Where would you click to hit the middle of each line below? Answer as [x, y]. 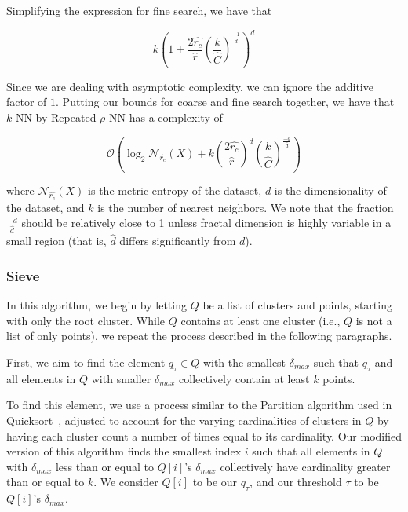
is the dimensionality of [330, 190]
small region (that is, [56, 241]
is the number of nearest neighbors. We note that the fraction [246, 207]
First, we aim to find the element [86, 362]
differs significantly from [178, 241]
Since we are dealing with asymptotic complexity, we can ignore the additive [190, 86]
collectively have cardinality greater [305, 466]
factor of [27, 102]
